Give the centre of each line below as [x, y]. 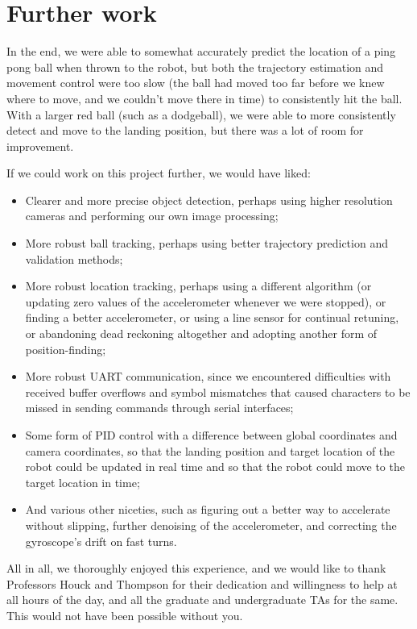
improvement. [40, 146]
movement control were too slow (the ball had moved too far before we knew [196, 83]
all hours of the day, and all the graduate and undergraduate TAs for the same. [202, 600]
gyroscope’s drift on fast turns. [101, 541]
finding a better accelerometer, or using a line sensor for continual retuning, [212, 317]
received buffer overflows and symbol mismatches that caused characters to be [218, 392]
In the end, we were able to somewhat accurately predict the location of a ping [201, 51]
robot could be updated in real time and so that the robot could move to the [215, 467]
